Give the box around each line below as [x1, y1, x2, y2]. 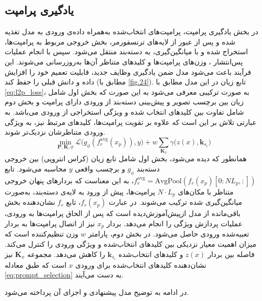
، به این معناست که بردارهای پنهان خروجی [5, 175, 134, 185]
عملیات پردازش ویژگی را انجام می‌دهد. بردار [106, 218, 243, 228]
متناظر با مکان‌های [178, 186, 234, 197]
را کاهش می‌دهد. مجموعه [27, 248, 105, 259]
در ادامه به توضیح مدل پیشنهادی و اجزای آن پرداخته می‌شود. [5, 286, 189, 297]
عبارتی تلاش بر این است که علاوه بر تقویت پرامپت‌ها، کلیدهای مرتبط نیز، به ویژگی [5, 116, 257, 127]
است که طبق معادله [5, 259, 67, 270]
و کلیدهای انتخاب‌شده [118, 248, 183, 259]
